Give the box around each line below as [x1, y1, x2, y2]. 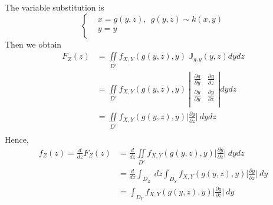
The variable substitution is [5, 1, 104, 13]
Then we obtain [5, 38, 62, 50]
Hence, [5, 133, 29, 145]
